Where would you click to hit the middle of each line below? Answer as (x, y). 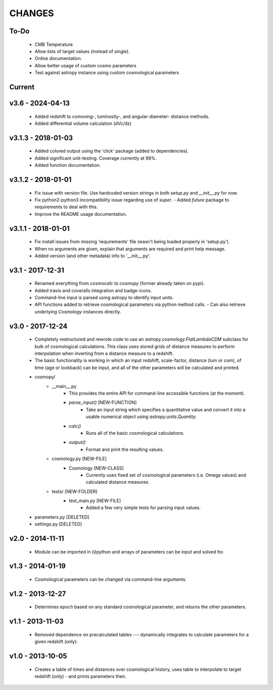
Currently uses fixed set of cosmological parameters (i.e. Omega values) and (166, 475)
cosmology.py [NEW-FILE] (79, 459)
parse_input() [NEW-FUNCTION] (103, 402)
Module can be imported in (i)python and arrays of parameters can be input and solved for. (129, 551)
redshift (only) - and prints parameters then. (80, 676)
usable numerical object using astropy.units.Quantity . (142, 417)
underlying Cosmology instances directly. (78, 311)
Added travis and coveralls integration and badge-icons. (93, 290)
